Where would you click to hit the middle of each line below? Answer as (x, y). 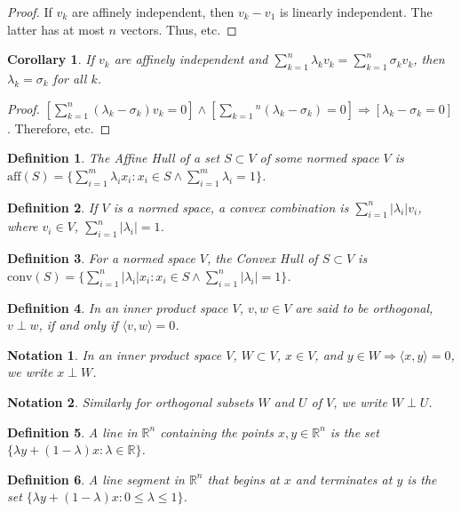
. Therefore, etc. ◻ (59, 128)
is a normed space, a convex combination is (231, 207)
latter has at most (56, 29)
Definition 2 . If (52, 207)
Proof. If (30, 12)
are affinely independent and (191, 59)
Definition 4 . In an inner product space (118, 307)
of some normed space (319, 158)
